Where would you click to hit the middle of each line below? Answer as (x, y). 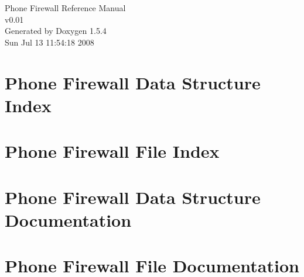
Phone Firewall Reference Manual (65, 8)
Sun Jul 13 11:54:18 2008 (49, 42)
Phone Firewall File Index (112, 151)
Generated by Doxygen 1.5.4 (56, 31)
